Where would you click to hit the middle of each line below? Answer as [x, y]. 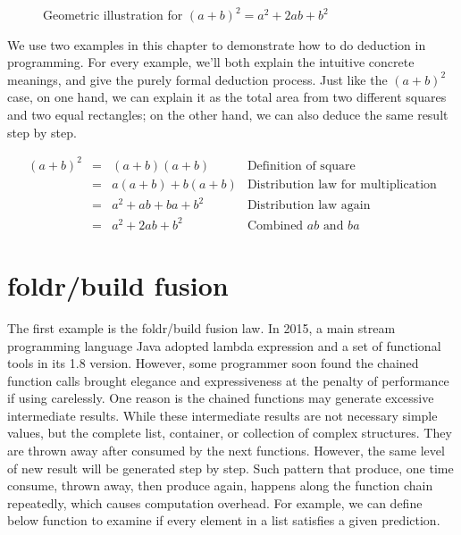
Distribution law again [309, 206]
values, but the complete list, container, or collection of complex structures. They [230, 433]
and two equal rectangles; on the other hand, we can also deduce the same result [228, 114]
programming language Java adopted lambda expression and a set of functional [224, 345]
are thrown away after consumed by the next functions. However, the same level [226, 451]
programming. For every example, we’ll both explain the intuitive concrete [211, 62]
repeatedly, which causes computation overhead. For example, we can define [215, 502]
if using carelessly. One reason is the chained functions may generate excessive [221, 398]
